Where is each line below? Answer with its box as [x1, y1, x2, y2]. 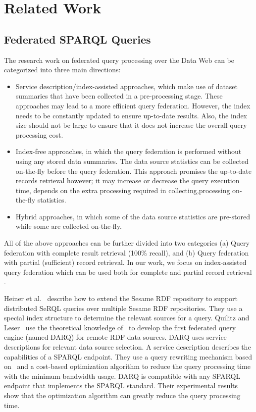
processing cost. [15, 129, 63, 140]
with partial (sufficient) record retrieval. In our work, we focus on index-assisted [4, 257, 247, 267]
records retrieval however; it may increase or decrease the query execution [15, 175, 240, 186]
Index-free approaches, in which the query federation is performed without [15, 146, 242, 156]
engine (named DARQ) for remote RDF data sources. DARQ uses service [4, 332, 227, 342]
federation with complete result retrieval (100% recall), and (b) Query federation [4, 247, 249, 257]
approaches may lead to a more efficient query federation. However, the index [15, 100, 251, 110]
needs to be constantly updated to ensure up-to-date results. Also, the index [15, 110, 248, 120]
